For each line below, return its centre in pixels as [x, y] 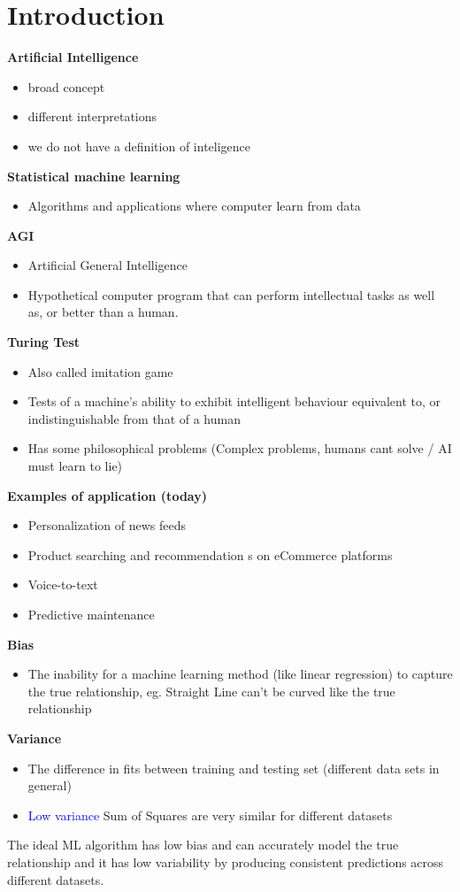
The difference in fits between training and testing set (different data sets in [234, 768]
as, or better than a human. [103, 312]
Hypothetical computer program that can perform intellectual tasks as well [231, 294]
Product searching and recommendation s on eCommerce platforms [210, 554]
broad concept [66, 86]
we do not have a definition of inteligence [139, 146]
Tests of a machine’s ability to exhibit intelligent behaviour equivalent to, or [234, 401]
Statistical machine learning [94, 176]
